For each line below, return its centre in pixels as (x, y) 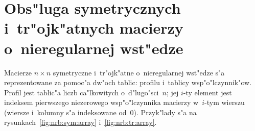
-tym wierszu (225, 102)
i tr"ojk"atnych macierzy (94, 28)
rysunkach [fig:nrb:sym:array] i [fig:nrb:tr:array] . (80, 122)
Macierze (18, 72)
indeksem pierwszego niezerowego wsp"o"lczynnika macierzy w (101, 102)
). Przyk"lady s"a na (165, 112)
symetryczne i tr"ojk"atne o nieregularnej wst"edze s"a (139, 72)
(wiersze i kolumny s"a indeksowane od (65, 112)
